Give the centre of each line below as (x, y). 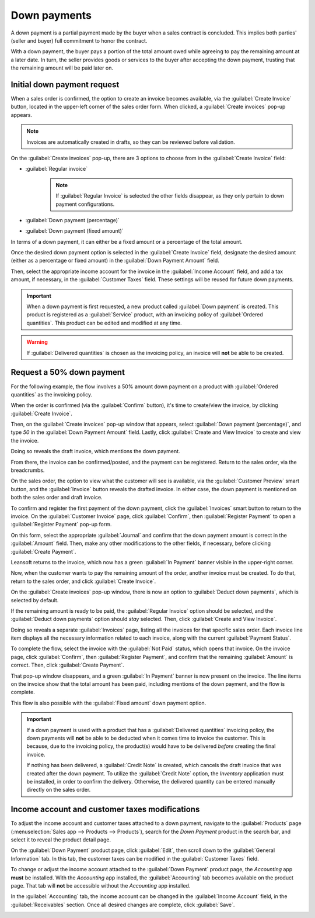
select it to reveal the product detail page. (61, 840)
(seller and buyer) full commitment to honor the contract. (79, 40)
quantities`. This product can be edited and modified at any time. (104, 323)
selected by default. (35, 600)
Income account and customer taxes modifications (105, 810)
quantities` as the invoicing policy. (52, 394)
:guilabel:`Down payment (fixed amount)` (74, 231)
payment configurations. (85, 204)
